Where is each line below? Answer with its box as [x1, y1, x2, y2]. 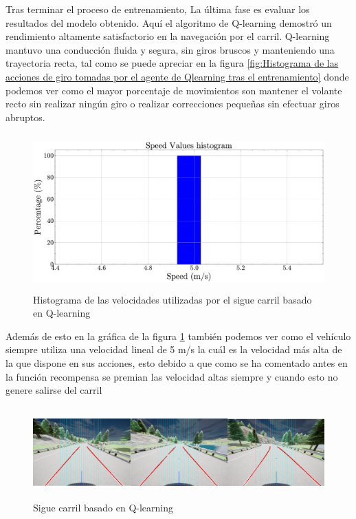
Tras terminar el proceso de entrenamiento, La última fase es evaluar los [5, 2, 310, 16]
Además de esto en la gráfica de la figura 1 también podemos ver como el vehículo [5, 328, 351, 343]
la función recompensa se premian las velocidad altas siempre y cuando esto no [5, 369, 338, 383]
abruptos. [5, 109, 45, 124]
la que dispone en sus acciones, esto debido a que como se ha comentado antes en [5, 356, 348, 370]
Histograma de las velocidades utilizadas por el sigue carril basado [33, 292, 312, 306]
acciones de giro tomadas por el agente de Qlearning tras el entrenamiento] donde [5, 69, 349, 83]
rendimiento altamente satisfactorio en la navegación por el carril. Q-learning [5, 29, 330, 43]
